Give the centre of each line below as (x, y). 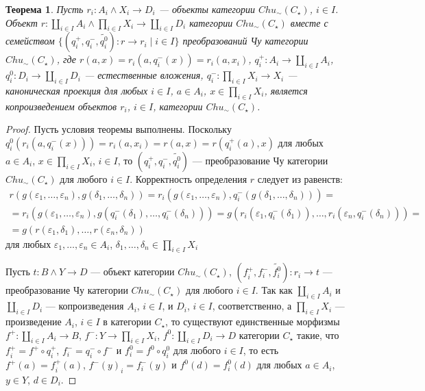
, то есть (261, 350)
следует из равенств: (300, 178)
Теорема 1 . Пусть (45, 9)
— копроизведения (85, 306)
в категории (127, 321)
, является (286, 90)
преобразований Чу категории (245, 41)
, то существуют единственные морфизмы (253, 321)
